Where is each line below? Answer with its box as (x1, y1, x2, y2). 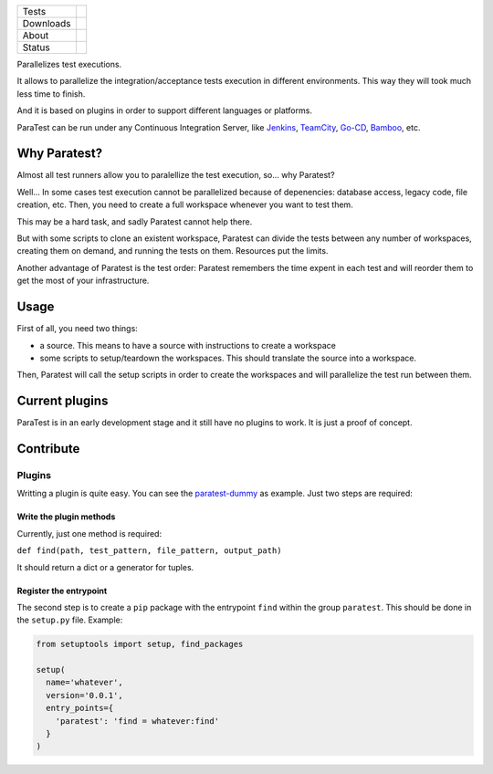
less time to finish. (16, 88, 86, 99)
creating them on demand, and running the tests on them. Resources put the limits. (16, 246, 329, 256)
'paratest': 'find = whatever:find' (55, 716, 219, 726)
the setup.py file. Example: (16, 614, 123, 625)
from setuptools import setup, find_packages (36, 639, 244, 650)
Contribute (16, 441, 80, 456)
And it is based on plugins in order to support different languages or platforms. (16, 105, 312, 116)
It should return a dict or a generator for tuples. (16, 561, 194, 572)
